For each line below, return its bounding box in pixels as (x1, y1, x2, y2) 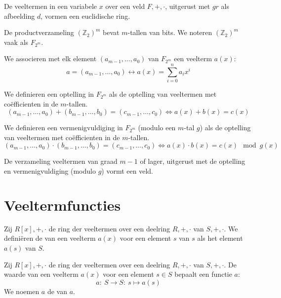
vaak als (4, 37, 29, 47)
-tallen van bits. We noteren (127, 27, 212, 37)
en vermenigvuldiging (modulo (4, 166, 96, 176)
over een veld (105, 1, 145, 11)
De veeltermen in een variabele (4, 1, 97, 11)
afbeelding (4, 10, 35, 21)
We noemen (4, 286, 40, 296)
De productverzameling (4, 27, 74, 37)
